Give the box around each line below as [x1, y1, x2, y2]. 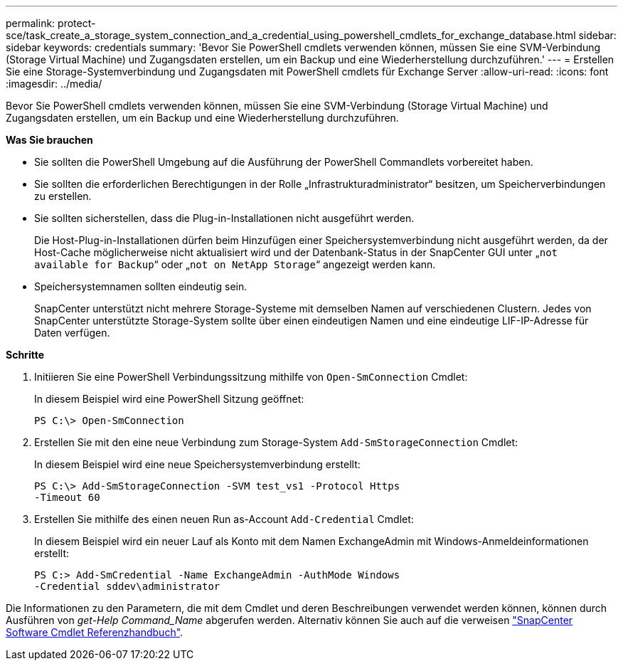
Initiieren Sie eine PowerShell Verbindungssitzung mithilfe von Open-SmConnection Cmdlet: [34, 371, 468, 383]
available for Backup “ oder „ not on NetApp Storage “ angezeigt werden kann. [34, 258, 436, 270]
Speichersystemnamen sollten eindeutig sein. [34, 280, 247, 292]
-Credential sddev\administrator [34, 581, 220, 592]
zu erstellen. [34, 190, 92, 202]
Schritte [6, 349, 44, 361]
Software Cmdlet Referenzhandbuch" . [6, 626, 183, 638]
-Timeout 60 [34, 492, 100, 503]
